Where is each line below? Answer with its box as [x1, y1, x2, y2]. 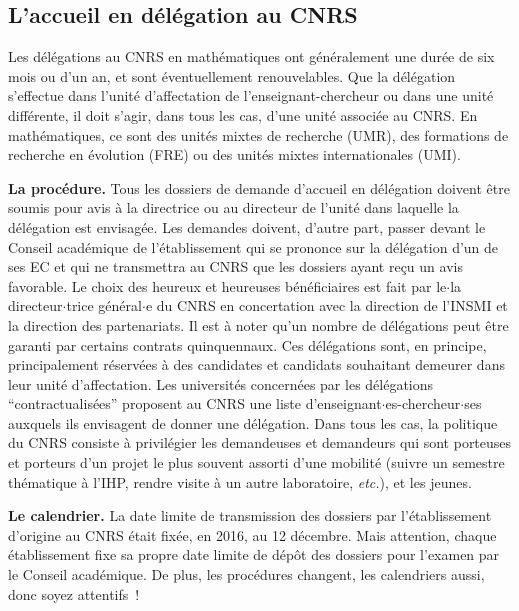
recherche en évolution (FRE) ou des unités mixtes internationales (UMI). [8, 144, 461, 165]
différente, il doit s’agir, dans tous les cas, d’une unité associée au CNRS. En [8, 104, 478, 125]
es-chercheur [385, 393, 461, 414]
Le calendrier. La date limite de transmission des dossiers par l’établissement [8, 505, 492, 526]
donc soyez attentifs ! [8, 583, 140, 604]
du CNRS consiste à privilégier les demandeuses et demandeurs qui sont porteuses [8, 432, 512, 453]
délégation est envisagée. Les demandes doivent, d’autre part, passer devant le [8, 216, 486, 237]
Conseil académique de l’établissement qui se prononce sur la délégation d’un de [8, 236, 499, 257]
